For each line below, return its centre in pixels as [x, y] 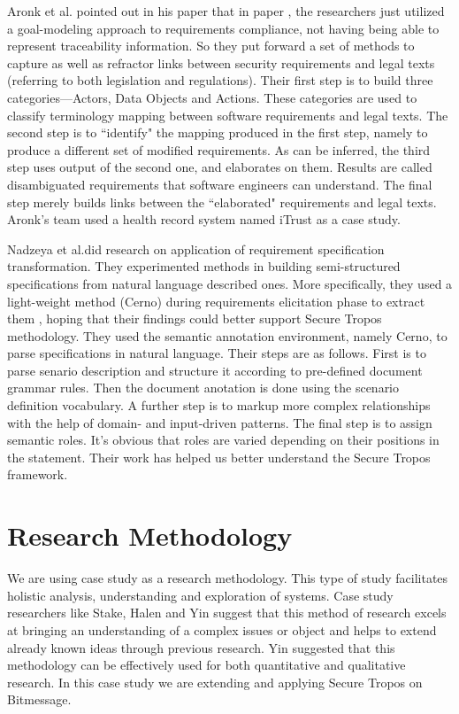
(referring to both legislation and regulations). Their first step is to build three [220, 80]
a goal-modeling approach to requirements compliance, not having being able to [223, 28]
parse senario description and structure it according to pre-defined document [215, 370]
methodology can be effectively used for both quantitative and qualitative [207, 665]
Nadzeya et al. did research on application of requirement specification [196, 248]
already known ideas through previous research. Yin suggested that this [201, 647]
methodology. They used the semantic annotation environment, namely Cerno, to [227, 335]
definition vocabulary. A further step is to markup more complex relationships [219, 405]
